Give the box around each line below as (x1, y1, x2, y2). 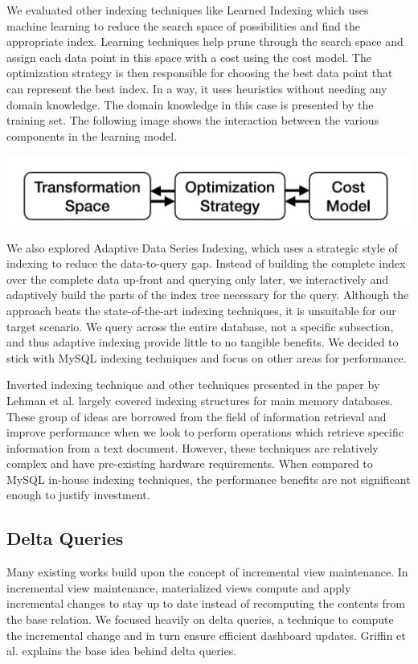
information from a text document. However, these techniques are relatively (6, 439, 379, 456)
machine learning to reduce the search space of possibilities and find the (6, 17, 360, 34)
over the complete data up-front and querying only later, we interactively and (6, 270, 389, 287)
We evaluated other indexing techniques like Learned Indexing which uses (6, 2, 369, 18)
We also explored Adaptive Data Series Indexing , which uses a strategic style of (6, 239, 398, 256)
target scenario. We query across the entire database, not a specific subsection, (6, 318, 394, 334)
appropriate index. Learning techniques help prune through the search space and (6, 33, 404, 50)
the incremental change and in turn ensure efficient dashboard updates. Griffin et (6, 626, 406, 643)
